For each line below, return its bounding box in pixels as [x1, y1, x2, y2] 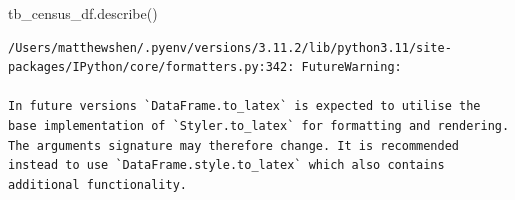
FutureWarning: [301, 60, 402, 75]
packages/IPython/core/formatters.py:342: [8, 60, 295, 75]
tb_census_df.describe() [8, 3, 158, 23]
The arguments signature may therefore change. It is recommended [8, 138, 460, 153]
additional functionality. [8, 177, 187, 192]
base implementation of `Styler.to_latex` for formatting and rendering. [8, 118, 510, 133]
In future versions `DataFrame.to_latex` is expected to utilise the [8, 99, 481, 114]
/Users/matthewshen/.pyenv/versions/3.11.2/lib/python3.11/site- [8, 40, 452, 55]
